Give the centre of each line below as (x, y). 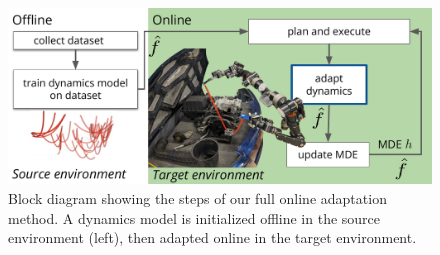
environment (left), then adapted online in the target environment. (212, 237)
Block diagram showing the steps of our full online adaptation (197, 197)
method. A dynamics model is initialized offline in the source (194, 217)
